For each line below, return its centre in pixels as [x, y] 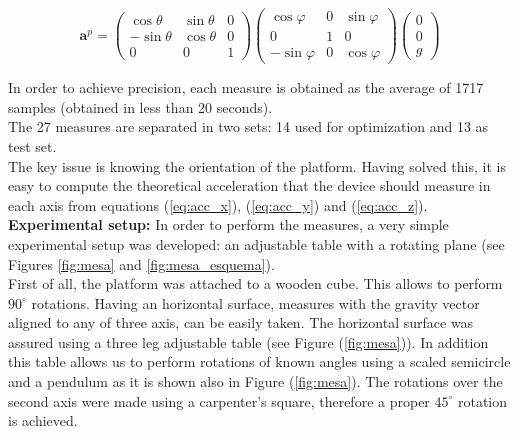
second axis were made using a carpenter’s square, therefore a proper [219, 400]
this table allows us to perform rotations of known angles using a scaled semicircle [259, 361]
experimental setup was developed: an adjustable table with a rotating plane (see [256, 243]
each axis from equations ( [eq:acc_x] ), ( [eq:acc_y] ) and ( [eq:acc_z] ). [218, 204]
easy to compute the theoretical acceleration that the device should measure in [249, 185]
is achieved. [43, 420]
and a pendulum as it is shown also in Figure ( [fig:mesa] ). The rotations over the [255, 381]
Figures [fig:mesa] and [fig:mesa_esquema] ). [141, 263]
